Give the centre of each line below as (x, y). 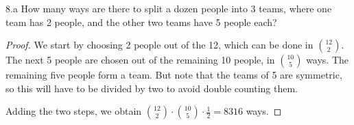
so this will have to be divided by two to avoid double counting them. (152, 88)
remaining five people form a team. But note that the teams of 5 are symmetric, (174, 75)
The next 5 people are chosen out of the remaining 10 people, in (140, 60)
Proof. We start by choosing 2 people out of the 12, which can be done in (160, 45)
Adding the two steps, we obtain (74, 111)
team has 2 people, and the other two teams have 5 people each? (141, 22)
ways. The (328, 60)
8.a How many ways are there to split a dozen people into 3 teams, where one (169, 8)
